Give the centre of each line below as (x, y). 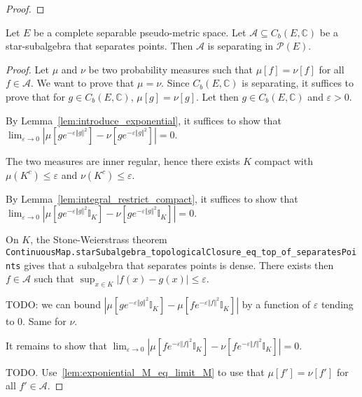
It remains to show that (56, 345)
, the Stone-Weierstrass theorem (99, 239)
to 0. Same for (36, 321)
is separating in (241, 46)
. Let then (217, 96)
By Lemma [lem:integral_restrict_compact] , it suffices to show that (152, 198)
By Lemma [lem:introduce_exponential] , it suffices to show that (144, 120)
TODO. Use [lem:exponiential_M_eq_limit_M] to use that (135, 371)
